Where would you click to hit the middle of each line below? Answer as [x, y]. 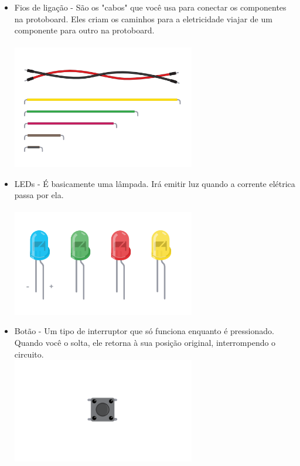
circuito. [29, 354]
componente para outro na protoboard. [84, 30]
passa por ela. [39, 195]
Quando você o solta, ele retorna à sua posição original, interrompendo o [145, 343]
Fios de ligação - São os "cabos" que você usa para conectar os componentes [150, 7]
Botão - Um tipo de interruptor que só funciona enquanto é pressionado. [144, 331]
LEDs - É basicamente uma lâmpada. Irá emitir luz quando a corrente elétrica [155, 183]
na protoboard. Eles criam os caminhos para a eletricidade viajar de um [143, 18]
